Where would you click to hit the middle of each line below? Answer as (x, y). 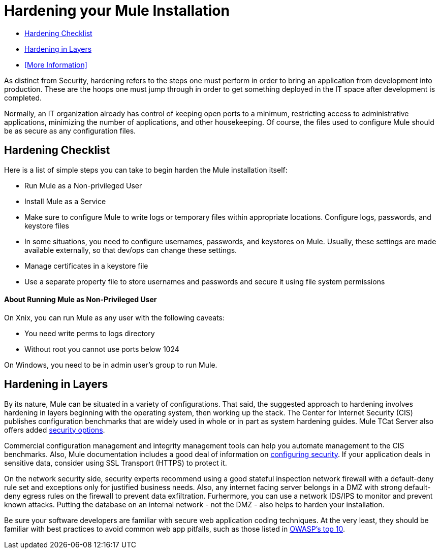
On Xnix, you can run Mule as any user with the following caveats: (115, 317)
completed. (23, 97)
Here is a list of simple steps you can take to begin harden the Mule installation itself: (146, 170)
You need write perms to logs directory (90, 333)
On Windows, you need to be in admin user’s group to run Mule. (111, 365)
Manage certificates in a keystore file (86, 266)
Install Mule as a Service (65, 201)
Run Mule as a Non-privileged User (83, 185)
